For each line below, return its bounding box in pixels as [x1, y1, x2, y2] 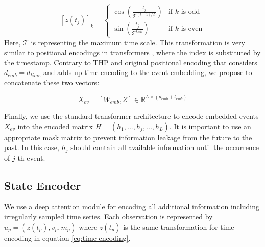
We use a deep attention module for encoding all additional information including [4, 201, 259, 212]
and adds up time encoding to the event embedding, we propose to [43, 67, 252, 78]
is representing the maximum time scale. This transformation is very [31, 37, 245, 47]
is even [181, 25, 203, 33]
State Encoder [4, 177, 81, 193]
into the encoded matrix [17, 120, 93, 131]
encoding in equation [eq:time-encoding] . [4, 232, 131, 243]
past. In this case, [4, 142, 59, 153]
